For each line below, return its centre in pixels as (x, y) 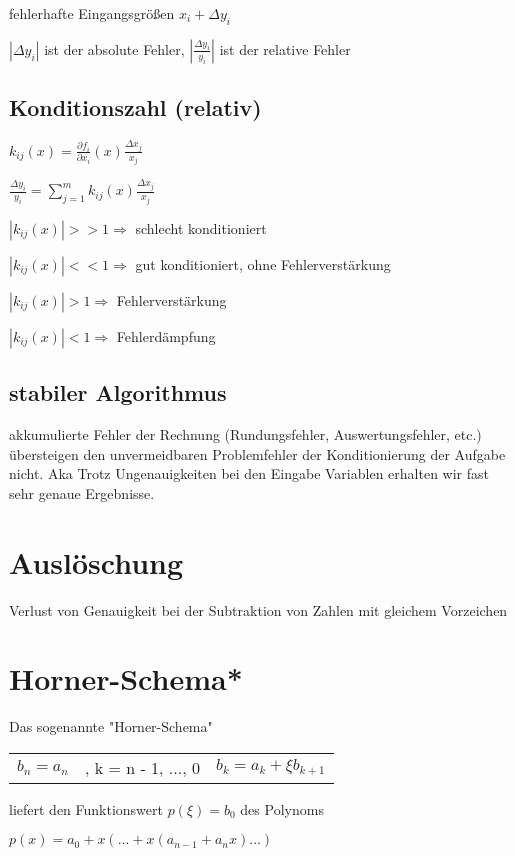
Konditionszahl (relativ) (135, 107)
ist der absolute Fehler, (114, 48)
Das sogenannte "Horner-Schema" (111, 726)
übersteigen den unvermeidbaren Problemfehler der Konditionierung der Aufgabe (257, 453)
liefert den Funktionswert (86, 808)
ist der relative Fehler (285, 48)
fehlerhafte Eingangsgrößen (92, 13)
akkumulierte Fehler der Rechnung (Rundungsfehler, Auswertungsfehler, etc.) (245, 434)
